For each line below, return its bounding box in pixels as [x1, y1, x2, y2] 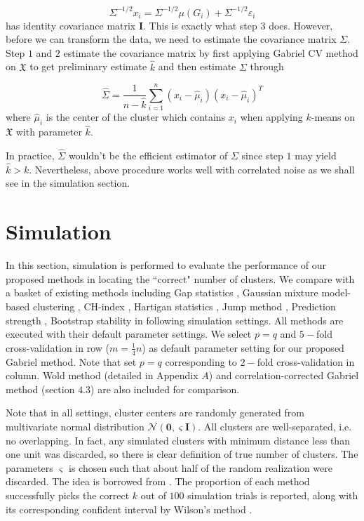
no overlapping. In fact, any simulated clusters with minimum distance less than [6, 433, 350, 447]
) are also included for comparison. [90, 381, 240, 396]
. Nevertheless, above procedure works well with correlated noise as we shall [29, 161, 355, 176]
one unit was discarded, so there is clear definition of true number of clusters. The [6, 447, 358, 461]
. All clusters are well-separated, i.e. [198, 418, 352, 433]
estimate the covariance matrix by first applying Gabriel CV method [63, 45, 358, 60]
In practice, [6, 148, 55, 163]
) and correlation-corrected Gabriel [208, 368, 359, 383]
